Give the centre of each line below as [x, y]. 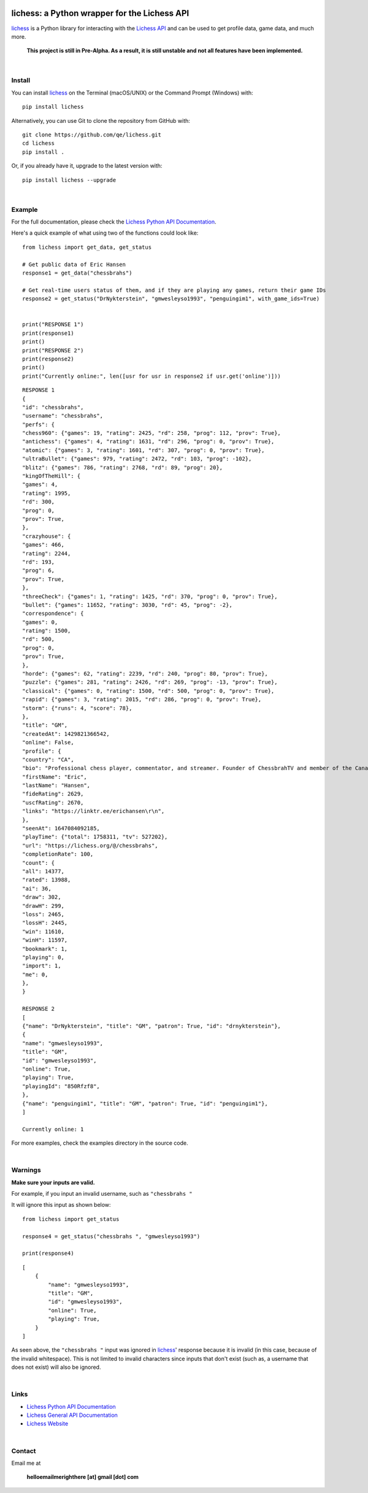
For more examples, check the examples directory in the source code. [100, 1143]
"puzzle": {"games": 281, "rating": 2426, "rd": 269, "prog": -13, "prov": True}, [150, 682]
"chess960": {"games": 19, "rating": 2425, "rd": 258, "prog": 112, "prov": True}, [152, 433]
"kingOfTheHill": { [52, 476]
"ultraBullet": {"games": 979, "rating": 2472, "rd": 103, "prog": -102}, [137, 459]
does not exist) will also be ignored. [56, 1367]
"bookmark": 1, [45, 949]
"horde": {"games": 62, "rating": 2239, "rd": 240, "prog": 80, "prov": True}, [145, 674]
